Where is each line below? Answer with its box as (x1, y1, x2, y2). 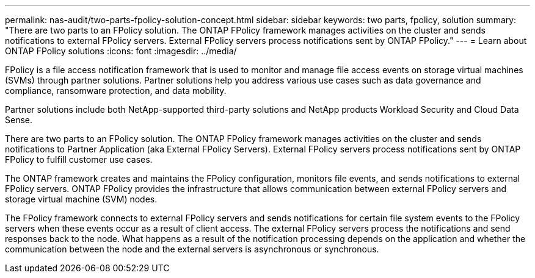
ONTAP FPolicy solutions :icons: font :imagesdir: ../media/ (5, 46, 237, 56)
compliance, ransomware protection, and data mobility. (5, 85, 227, 96)
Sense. (5, 115, 33, 125)
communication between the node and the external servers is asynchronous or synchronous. (5, 244, 379, 254)
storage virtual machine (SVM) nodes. (5, 194, 158, 204)
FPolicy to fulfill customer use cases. (5, 154, 153, 165)
